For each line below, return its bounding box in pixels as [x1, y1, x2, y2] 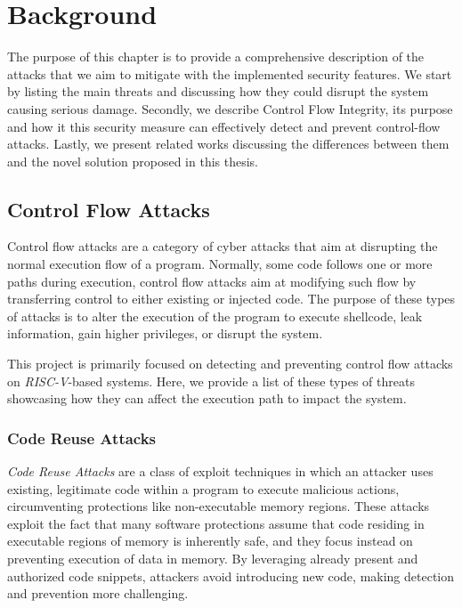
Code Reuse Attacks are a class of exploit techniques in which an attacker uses [7, 462, 434, 481]
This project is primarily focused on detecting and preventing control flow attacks [7, 354, 453, 373]
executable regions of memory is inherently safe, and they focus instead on [7, 531, 413, 550]
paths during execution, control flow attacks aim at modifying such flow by [7, 272, 417, 290]
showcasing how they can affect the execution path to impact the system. [7, 389, 407, 408]
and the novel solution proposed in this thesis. [7, 151, 259, 170]
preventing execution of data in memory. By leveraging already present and [7, 549, 418, 568]
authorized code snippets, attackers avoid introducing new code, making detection [7, 566, 455, 585]
